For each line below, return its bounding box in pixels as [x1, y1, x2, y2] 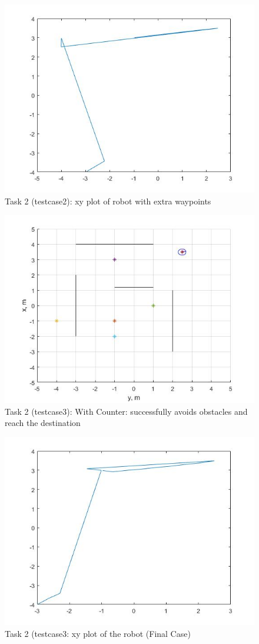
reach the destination [5, 417, 81, 429]
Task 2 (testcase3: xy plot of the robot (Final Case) [5, 627, 191, 639]
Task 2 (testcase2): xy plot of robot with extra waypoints [5, 194, 211, 207]
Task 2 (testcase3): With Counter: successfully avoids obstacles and [5, 405, 248, 417]
